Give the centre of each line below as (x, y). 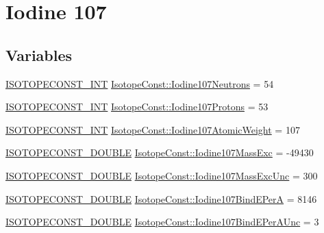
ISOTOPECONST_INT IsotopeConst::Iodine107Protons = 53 (137, 107)
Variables (39, 54)
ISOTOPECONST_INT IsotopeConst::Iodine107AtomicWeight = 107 (153, 129)
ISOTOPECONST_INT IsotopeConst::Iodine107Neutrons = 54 (140, 83)
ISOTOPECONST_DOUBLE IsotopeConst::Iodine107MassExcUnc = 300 (162, 175)
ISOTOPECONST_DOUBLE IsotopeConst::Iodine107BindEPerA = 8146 (161, 198)
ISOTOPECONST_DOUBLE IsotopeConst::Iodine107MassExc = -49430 (160, 152)
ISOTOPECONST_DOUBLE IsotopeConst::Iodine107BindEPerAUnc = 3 (162, 222)
